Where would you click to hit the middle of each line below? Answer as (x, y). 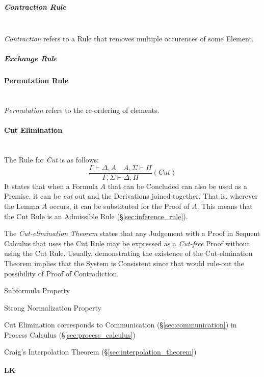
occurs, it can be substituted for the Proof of (120, 206)
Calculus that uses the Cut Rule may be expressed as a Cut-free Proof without (127, 243)
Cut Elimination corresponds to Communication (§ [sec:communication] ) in (121, 325)
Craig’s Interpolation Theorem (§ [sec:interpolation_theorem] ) (100, 352)
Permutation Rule (36, 80)
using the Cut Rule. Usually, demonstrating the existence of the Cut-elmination (128, 253)
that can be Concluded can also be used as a (177, 186)
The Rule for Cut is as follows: (51, 160)
